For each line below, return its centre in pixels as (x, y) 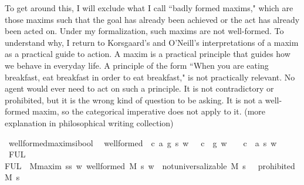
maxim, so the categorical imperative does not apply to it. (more (149, 111)
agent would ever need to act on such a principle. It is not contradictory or (139, 88)
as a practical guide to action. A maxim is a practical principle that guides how (148, 54)
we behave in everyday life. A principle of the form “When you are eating (137, 65)
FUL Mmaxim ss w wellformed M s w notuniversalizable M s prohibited (150, 165)
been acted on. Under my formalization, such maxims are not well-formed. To (144, 31)
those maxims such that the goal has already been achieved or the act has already (152, 19)
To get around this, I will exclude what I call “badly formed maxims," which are (149, 8)
